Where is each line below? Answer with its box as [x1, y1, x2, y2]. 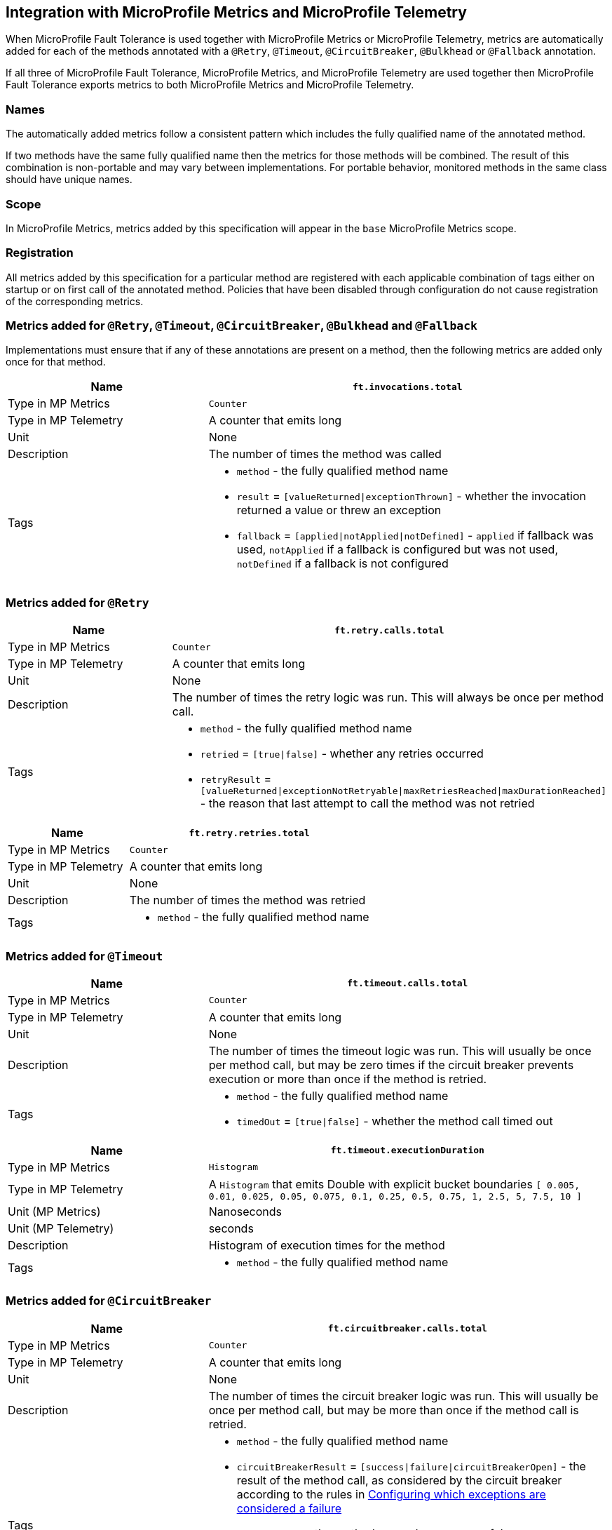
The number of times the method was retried [129, 893, 366, 908]
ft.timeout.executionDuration [330, 1145, 484, 1156]
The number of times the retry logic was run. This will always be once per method [172, 690, 604, 705]
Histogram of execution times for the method [208, 1237, 445, 1252]
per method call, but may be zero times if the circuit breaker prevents [208, 1057, 574, 1072]
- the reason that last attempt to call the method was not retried [200, 796, 535, 811]
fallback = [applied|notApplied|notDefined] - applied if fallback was [236, 528, 594, 543]
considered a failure [236, 1501, 342, 1515]
